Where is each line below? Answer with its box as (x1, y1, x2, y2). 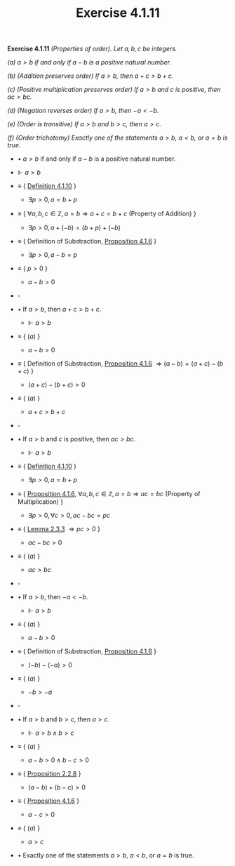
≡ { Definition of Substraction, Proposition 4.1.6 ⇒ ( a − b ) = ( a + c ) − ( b (17, 359, 224, 368)
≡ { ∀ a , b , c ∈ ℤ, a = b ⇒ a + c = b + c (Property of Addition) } (17, 209, 196, 218)
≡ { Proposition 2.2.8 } (17, 770, 81, 778)
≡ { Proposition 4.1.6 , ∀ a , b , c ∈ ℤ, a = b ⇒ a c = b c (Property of (17, 490, 201, 498)
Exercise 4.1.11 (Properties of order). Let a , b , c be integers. (7, 44, 177, 53)
